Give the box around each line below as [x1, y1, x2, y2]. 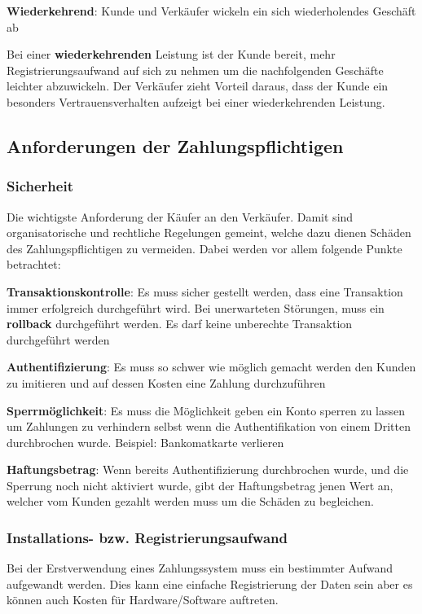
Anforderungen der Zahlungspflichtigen [7, 133, 344, 158]
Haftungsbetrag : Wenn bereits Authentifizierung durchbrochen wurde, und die [7, 461, 409, 478]
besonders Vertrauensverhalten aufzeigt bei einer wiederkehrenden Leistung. [7, 93, 385, 110]
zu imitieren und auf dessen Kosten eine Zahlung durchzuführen [7, 374, 326, 391]
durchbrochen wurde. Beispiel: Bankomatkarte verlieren [7, 433, 284, 450]
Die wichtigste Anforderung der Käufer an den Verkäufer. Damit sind [7, 208, 354, 225]
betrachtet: [7, 256, 61, 273]
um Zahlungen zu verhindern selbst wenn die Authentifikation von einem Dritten [7, 418, 411, 435]
